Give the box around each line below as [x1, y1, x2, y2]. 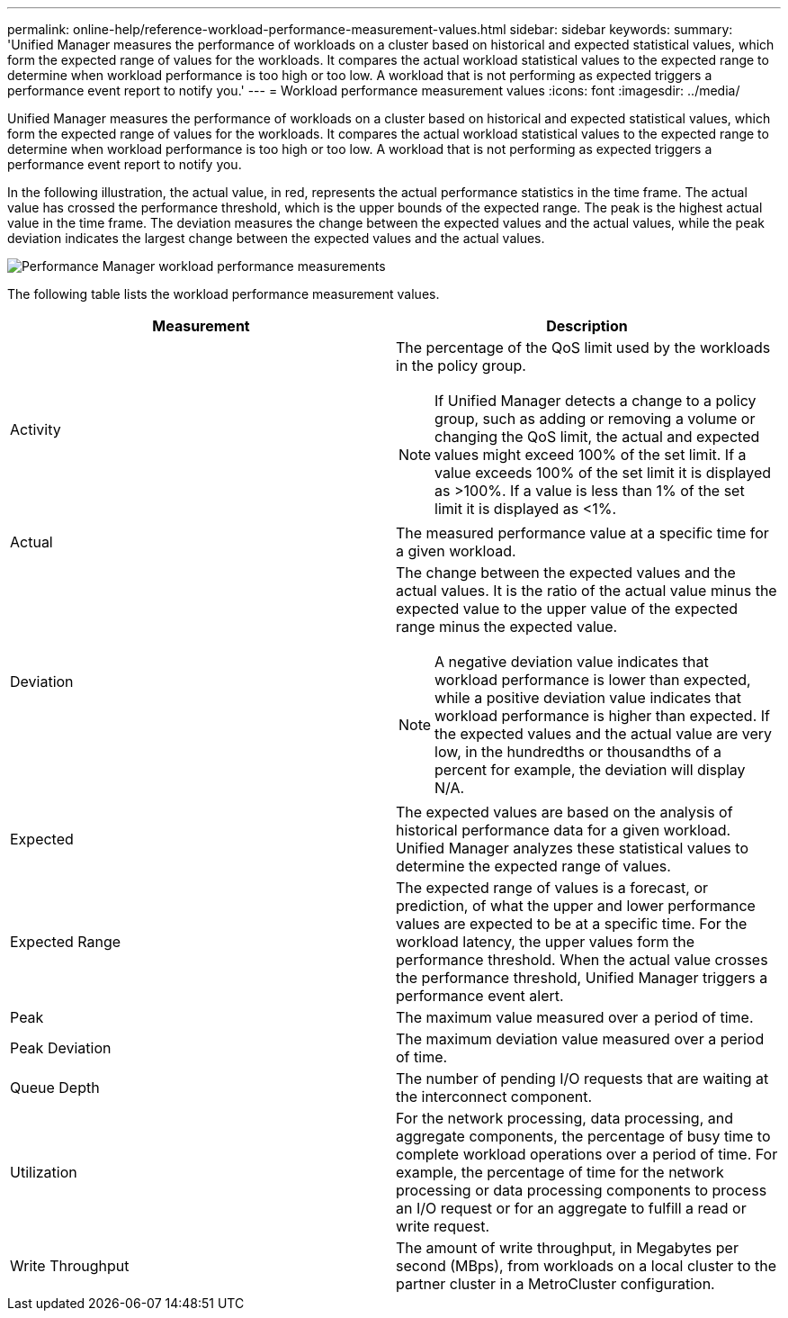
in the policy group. [396, 357, 526, 375]
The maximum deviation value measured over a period [396, 1030, 765, 1048]
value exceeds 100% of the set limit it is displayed [434, 464, 772, 482]
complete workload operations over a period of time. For [396, 1145, 778, 1163]
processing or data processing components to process [396, 1181, 767, 1199]
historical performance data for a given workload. [396, 821, 731, 839]
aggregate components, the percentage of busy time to [396, 1127, 771, 1145]
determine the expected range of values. [396, 857, 671, 875]
